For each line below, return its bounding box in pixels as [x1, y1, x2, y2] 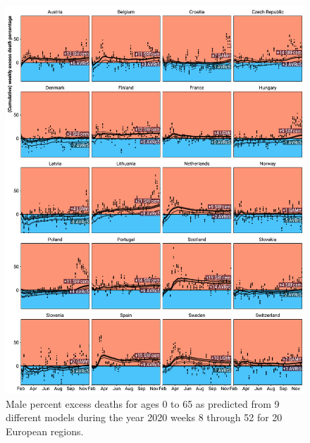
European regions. [6, 423, 84, 438]
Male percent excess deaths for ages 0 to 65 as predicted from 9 [6, 396, 280, 411]
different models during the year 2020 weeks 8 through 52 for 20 [6, 410, 283, 425]
